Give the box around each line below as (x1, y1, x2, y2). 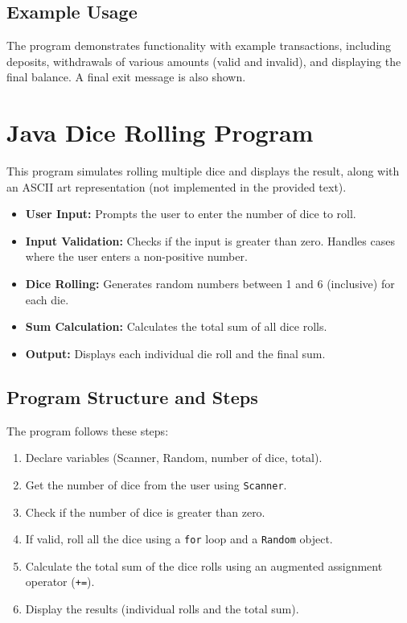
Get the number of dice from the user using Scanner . (25, 476, 287, 493)
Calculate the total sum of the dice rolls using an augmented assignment (25, 557, 383, 574)
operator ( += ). (25, 573, 95, 590)
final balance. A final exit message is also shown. (6, 68, 246, 85)
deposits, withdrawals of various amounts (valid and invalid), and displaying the (6, 52, 401, 69)
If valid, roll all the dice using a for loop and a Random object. (25, 530, 333, 547)
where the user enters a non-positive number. (25, 248, 248, 265)
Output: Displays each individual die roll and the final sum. (25, 345, 326, 361)
